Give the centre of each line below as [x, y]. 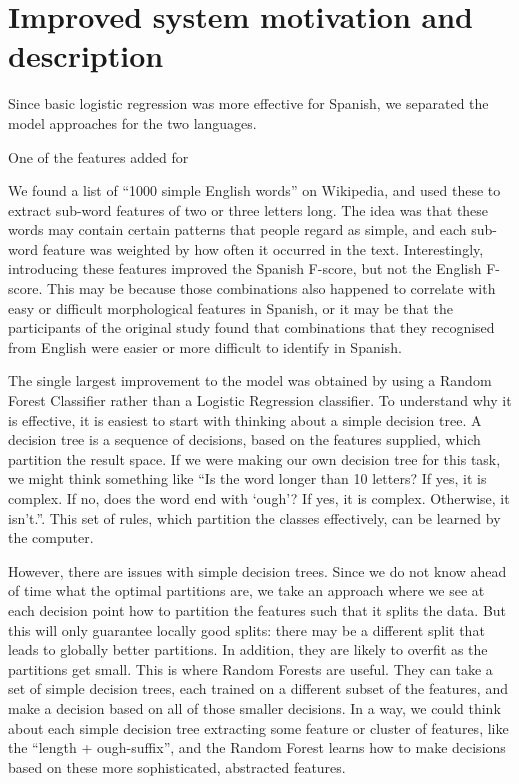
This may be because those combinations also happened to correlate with [271, 288]
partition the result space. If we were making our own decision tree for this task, [254, 458]
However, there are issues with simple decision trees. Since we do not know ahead [257, 570]
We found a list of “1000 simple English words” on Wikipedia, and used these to [254, 190]
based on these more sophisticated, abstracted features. [177, 766]
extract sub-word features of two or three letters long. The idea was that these [248, 209]
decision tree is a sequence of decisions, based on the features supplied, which [244, 439]
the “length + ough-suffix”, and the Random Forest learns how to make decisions [257, 747]
